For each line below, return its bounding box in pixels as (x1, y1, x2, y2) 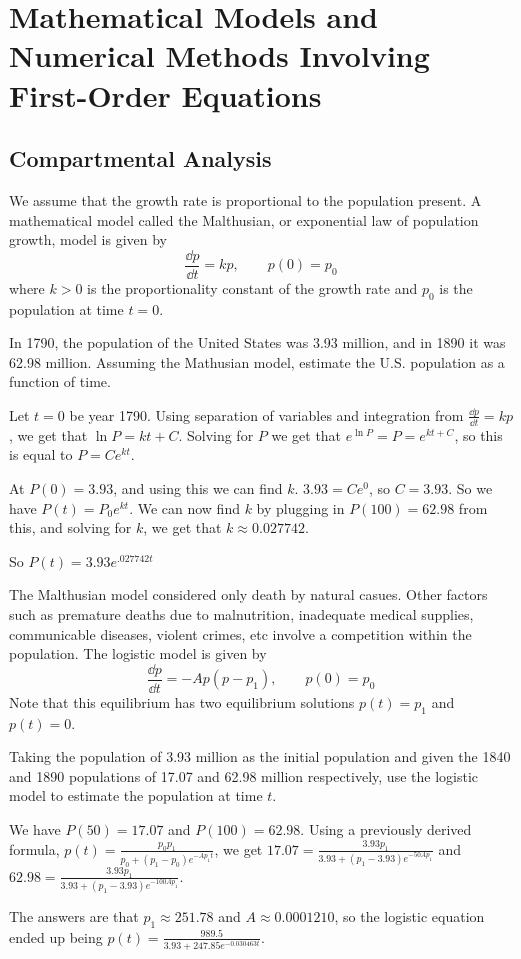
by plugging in (256, 497, 345, 518)
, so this (454, 424, 503, 445)
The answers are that (9, 905, 139, 926)
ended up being (9, 926, 103, 947)
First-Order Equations (9, 74, 322, 115)
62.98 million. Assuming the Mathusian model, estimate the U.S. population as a (9, 351, 505, 372)
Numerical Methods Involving (9, 35, 430, 76)
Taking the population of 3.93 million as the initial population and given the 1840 (9, 746, 511, 767)
